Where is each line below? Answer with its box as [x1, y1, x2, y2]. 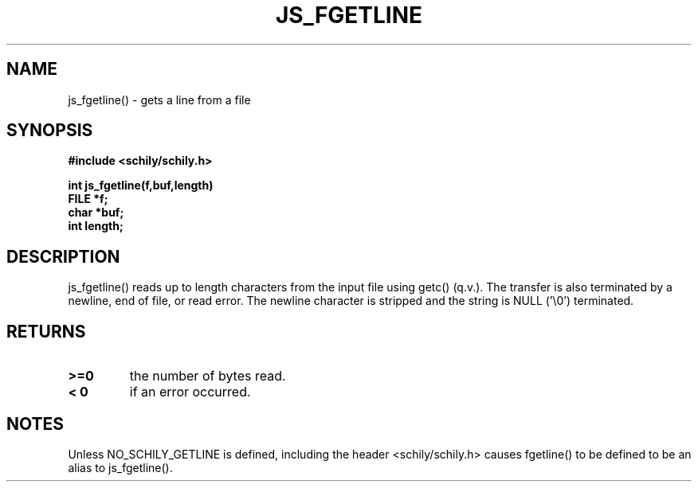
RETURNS [6, 321, 86, 342]
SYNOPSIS [6, 120, 93, 141]
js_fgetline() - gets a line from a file [68, 92, 251, 107]
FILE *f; [68, 192, 108, 206]
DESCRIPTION [6, 246, 120, 267]
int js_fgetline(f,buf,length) [68, 178, 214, 193]
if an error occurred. [129, 384, 251, 400]
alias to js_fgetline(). [68, 460, 173, 474]
